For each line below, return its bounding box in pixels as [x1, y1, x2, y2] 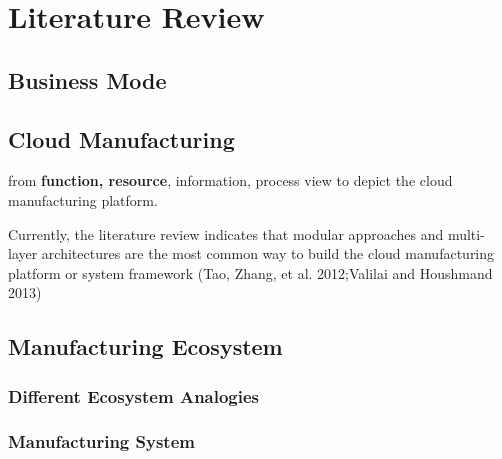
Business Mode [8, 64, 167, 95]
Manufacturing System [8, 429, 195, 454]
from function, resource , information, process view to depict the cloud [8, 170, 453, 191]
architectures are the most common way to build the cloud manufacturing [41, 243, 495, 264]
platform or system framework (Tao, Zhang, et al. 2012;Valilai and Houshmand [8, 262, 493, 283]
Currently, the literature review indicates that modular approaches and [8, 223, 444, 244]
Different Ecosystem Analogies [8, 383, 260, 408]
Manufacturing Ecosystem [8, 331, 283, 362]
